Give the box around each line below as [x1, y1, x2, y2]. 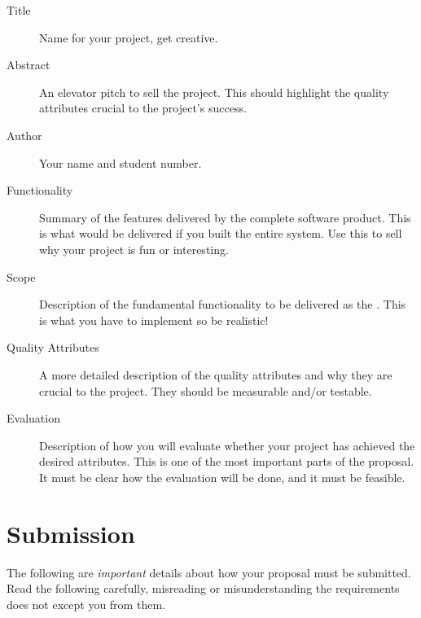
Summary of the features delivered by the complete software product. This [39, 208, 411, 226]
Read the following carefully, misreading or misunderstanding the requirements [7, 580, 400, 597]
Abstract [7, 56, 50, 73]
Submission [7, 516, 135, 550]
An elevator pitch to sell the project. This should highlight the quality [39, 83, 389, 100]
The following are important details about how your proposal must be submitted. [7, 563, 411, 581]
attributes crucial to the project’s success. [39, 99, 247, 116]
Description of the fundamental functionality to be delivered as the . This [39, 296, 406, 313]
